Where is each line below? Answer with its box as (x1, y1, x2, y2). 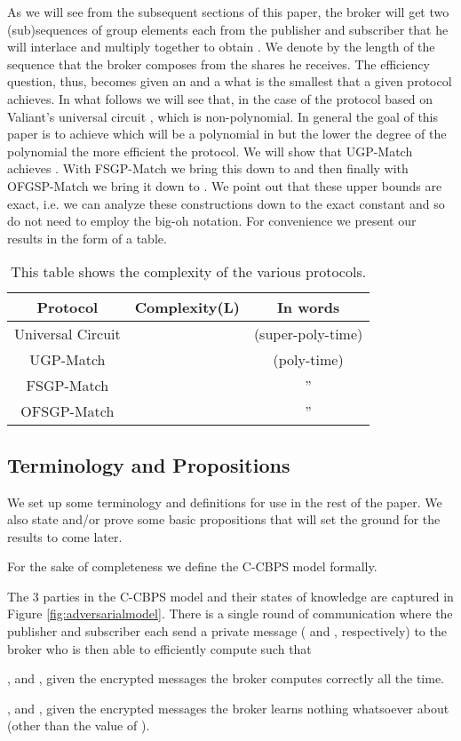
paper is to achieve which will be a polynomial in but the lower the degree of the (7, 124, 447, 143)
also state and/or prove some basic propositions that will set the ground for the (7, 510, 441, 529)
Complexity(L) (134, 297, 240, 318)
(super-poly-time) (253, 323, 363, 345)
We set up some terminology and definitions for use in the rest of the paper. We (7, 492, 442, 511)
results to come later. (7, 527, 123, 546)
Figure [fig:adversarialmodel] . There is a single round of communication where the (7, 604, 453, 623)
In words (276, 297, 340, 318)
